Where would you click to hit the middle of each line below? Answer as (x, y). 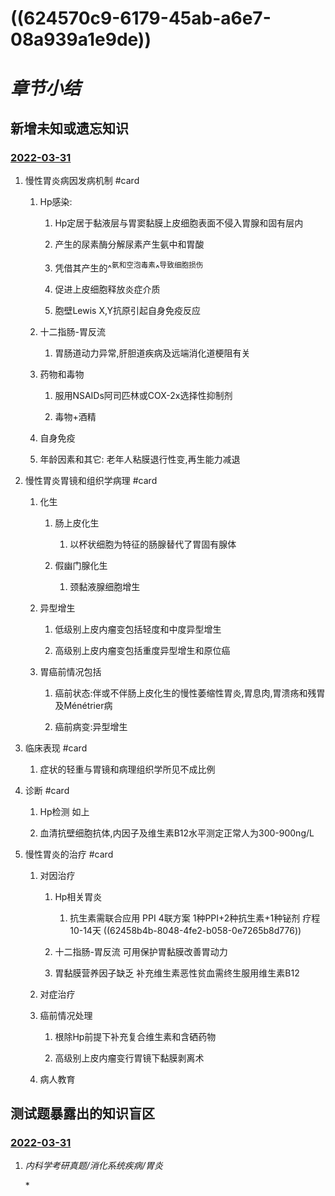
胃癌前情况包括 (70, 671)
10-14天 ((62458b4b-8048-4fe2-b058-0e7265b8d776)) (185, 930)
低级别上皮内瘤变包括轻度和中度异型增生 (138, 629)
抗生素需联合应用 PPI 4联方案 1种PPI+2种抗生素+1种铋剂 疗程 (195, 918)
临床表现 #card (56, 748)
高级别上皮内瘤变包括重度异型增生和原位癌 (142, 650)
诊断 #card (47, 790)
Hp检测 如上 (64, 811)
